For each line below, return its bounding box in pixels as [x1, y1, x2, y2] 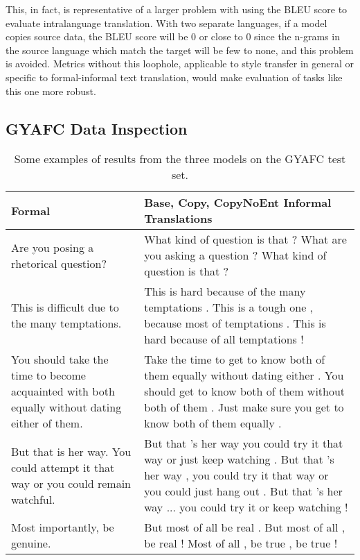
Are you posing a [11, 239, 94, 255]
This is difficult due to [11, 299, 119, 316]
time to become [11, 367, 86, 384]
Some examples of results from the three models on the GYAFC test [14, 151, 346, 167]
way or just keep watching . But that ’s [144, 451, 334, 468]
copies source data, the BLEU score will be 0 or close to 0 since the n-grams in [6, 29, 340, 44]
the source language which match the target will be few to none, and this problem [6, 42, 354, 57]
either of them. [11, 415, 83, 432]
